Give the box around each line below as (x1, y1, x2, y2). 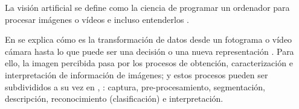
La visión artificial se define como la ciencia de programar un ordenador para (5, 1, 290, 13)
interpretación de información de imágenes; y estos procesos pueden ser (5, 68, 268, 81)
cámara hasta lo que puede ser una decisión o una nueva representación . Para (5, 45, 294, 57)
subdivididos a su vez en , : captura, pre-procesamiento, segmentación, (5, 80, 266, 93)
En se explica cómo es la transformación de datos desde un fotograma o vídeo (5, 33, 292, 46)
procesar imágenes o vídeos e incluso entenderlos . (5, 13, 189, 25)
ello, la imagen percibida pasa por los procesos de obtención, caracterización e (5, 57, 293, 69)
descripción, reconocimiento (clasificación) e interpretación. (5, 92, 223, 105)
